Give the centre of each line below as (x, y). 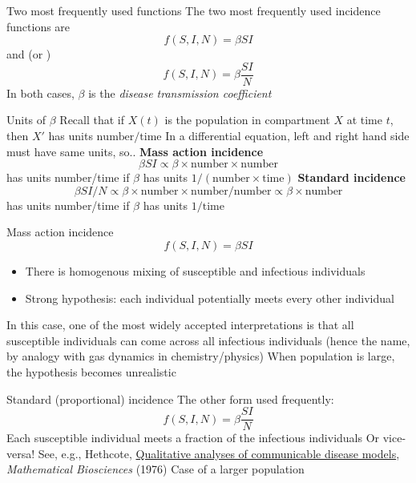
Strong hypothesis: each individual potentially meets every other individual (210, 298)
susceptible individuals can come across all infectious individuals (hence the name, (208, 340)
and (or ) (29, 54)
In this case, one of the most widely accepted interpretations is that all (180, 325)
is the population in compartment (247, 120)
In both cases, (40, 93)
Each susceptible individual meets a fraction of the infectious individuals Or (193, 438)
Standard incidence (351, 177)
